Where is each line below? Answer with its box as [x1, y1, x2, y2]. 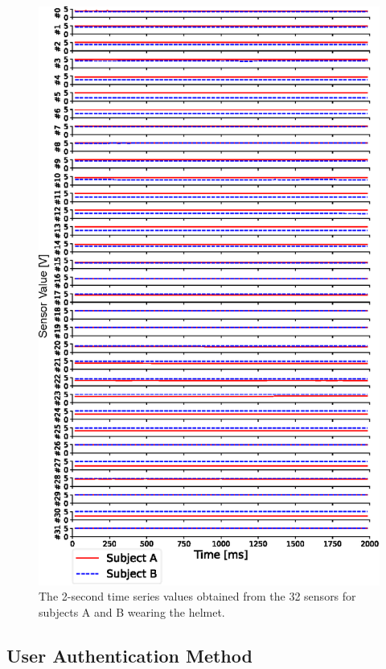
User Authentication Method [6, 643, 253, 667]
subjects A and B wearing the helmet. [39, 604, 225, 621]
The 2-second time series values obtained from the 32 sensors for [39, 588, 356, 605]
